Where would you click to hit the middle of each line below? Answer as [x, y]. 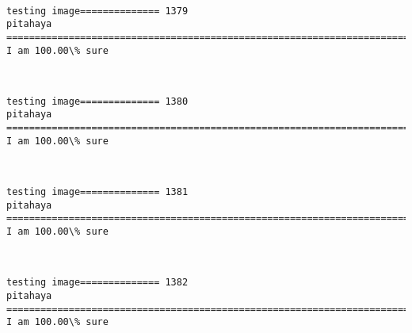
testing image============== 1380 [97, 101]
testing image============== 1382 [97, 283]
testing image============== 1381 [97, 192]
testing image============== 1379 [97, 11]
